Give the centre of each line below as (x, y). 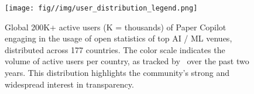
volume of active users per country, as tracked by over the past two (127, 61)
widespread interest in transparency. (69, 84)
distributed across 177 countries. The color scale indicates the (115, 49)
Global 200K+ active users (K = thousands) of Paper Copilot (116, 27)
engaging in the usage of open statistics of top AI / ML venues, (119, 38)
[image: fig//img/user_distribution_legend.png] (101, 8)
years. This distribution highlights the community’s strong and (117, 73)
